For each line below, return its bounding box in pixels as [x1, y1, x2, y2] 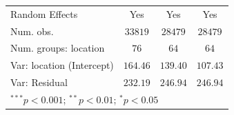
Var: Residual [10, 75, 68, 90]
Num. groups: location [10, 41, 105, 55]
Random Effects [10, 6, 78, 21]
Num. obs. [10, 23, 54, 38]
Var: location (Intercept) [10, 58, 114, 72]
